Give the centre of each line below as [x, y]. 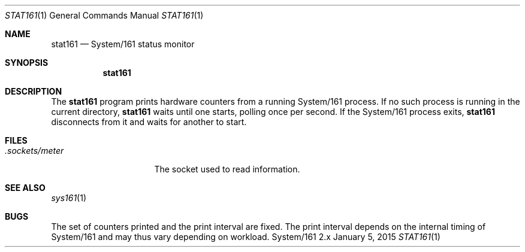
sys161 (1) [69, 198]
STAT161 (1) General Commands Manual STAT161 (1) [104, 15]
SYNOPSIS [27, 63]
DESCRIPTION [34, 91]
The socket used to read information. [227, 169]
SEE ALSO [25, 188]
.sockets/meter [34, 151]
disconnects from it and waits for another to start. [149, 122]
